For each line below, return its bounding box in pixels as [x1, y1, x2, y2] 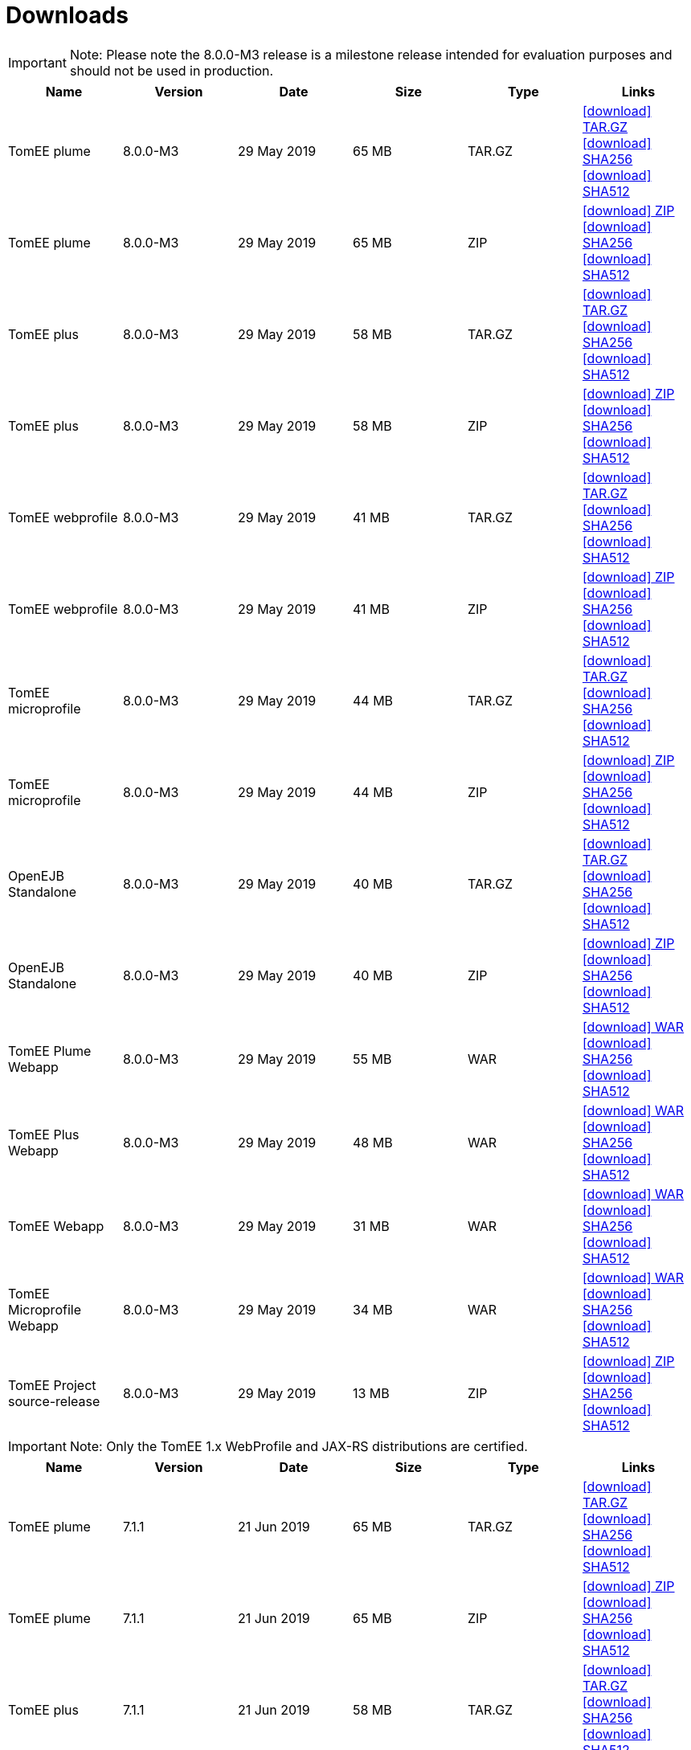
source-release [8, 1392, 100, 1409]
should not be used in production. [69, 62, 274, 79]
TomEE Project [8, 1376, 96, 1393]
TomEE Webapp [8, 1217, 104, 1234]
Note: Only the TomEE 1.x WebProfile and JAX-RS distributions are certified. [69, 1437, 528, 1454]
